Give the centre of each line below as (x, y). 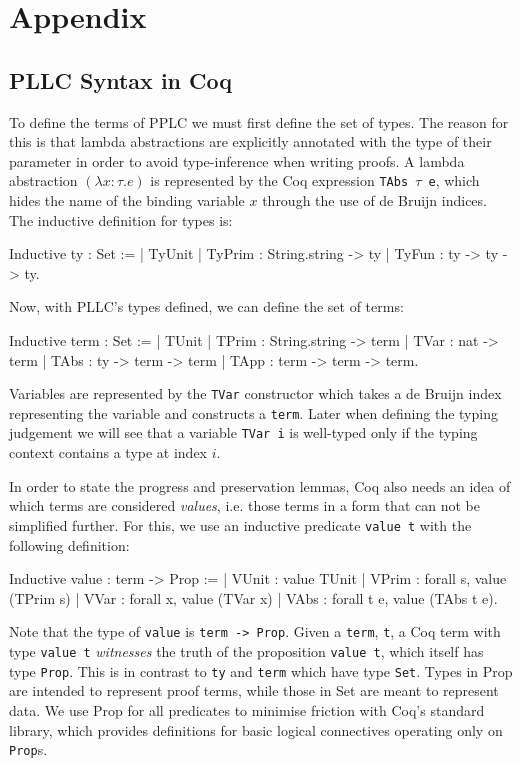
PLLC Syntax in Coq (120, 79)
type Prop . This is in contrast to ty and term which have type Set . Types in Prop (261, 670)
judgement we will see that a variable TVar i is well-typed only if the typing (243, 432)
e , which (454, 180)
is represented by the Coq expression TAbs (279, 180)
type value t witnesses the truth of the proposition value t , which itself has (246, 651)
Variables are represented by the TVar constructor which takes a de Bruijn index (255, 393)
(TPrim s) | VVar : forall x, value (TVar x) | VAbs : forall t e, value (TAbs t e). (253, 597)
